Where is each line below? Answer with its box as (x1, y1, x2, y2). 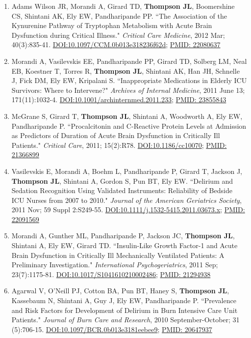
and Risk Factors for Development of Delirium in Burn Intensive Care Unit (11, 305, 238, 315)
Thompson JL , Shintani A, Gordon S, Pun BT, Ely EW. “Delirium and (11, 175, 233, 186)
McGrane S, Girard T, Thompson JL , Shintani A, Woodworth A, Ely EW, (11, 111, 243, 121)
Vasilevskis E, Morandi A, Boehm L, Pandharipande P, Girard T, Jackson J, (11, 166, 242, 176)
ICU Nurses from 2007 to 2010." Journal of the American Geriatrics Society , (11, 195, 242, 205)
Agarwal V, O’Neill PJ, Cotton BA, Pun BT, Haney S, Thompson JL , (11, 285, 229, 296)
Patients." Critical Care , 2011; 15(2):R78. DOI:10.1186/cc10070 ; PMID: (11, 140, 227, 150)
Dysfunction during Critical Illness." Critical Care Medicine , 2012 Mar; (11, 29, 225, 40)
